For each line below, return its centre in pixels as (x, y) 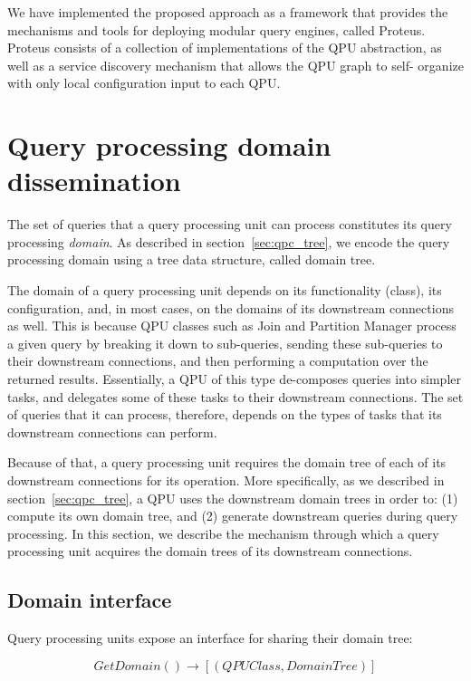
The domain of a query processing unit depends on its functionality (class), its (225, 290)
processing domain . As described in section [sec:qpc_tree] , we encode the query (229, 241)
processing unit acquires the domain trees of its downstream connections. (210, 551)
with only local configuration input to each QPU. (144, 83)
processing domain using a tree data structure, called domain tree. (192, 259)
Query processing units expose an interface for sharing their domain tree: (210, 638)
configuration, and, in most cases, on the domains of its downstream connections (231, 307)
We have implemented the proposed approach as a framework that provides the (228, 12)
